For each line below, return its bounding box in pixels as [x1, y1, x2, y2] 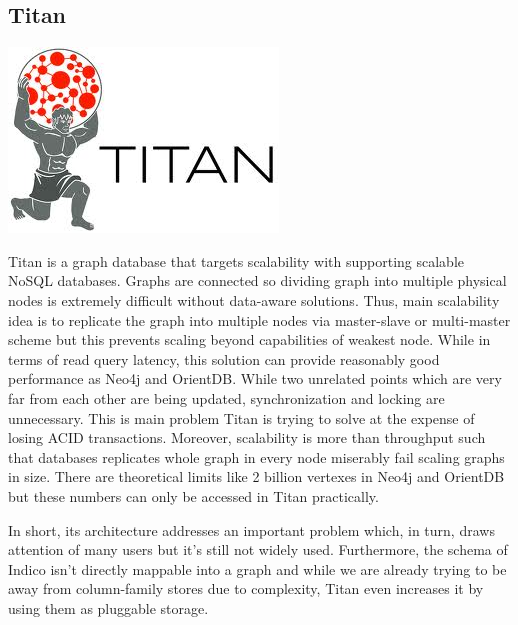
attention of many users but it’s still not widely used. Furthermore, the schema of [8, 539, 508, 560]
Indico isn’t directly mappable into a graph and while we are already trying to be [8, 558, 507, 579]
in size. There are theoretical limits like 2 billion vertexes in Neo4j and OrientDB [8, 466, 505, 487]
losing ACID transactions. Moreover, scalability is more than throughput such [8, 427, 486, 448]
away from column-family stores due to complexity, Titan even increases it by [8, 578, 484, 599]
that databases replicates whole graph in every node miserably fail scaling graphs [8, 446, 505, 467]
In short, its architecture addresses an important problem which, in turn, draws [8, 519, 495, 540]
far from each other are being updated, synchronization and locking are [8, 387, 445, 408]
